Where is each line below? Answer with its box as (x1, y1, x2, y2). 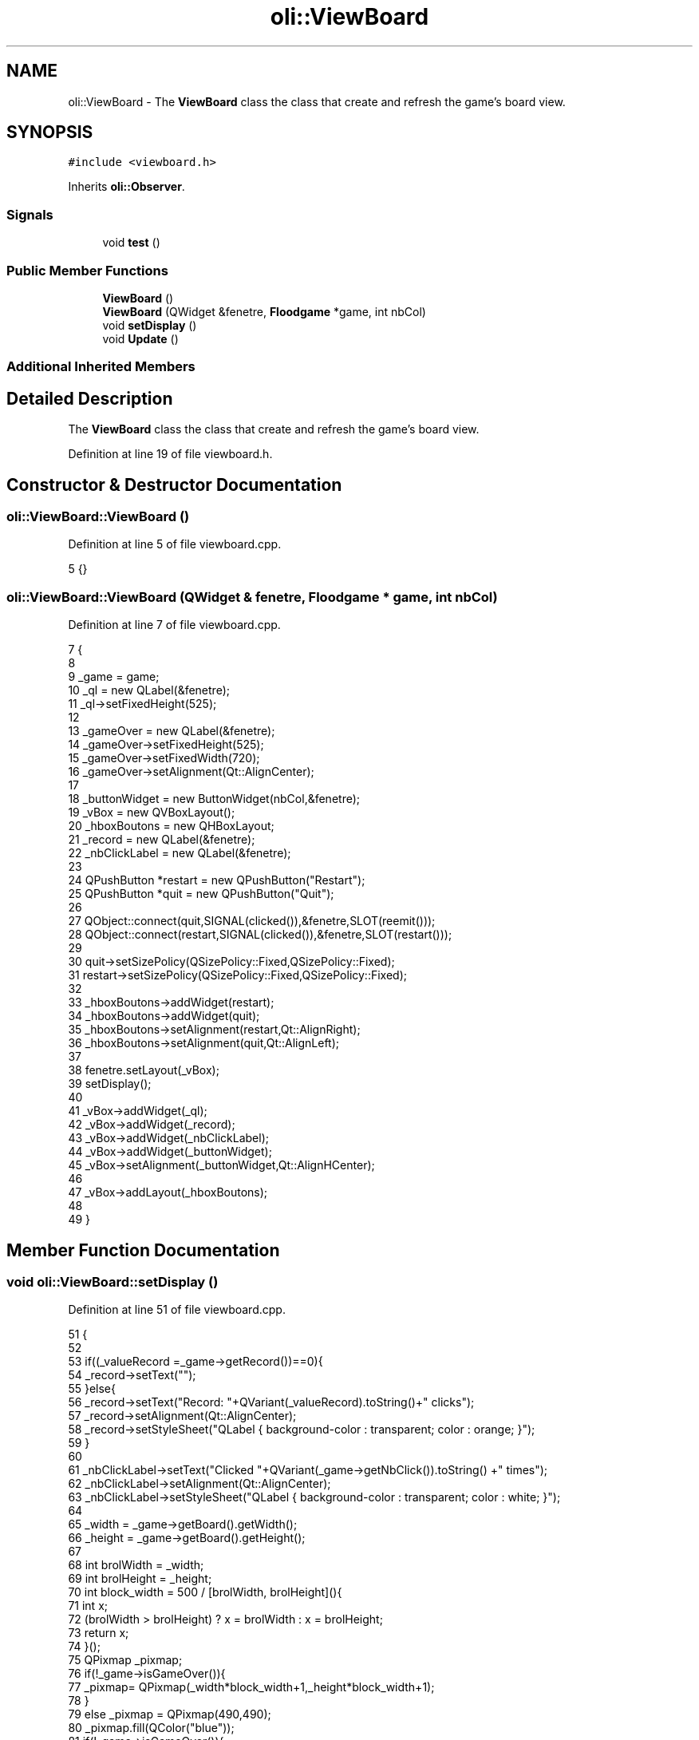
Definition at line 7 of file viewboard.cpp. (68, 618, 281, 632)
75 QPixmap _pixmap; (68, 1653, 183, 1667)
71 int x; (68, 1599, 108, 1613)
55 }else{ (68, 1382, 116, 1396)
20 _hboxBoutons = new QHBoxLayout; (68, 819, 274, 833)
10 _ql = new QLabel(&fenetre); (68, 683, 230, 698)
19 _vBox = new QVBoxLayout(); (68, 805, 235, 820)
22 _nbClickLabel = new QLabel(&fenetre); (68, 846, 291, 860)
